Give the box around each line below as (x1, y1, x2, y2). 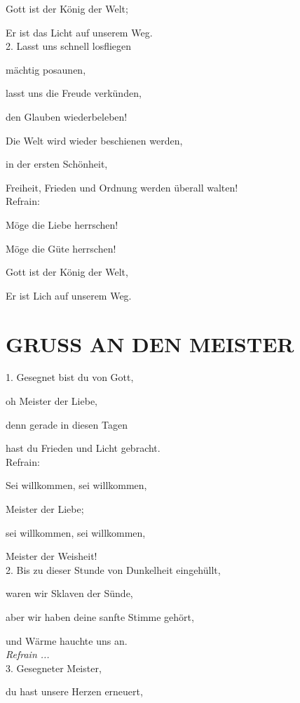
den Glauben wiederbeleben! (6, 109, 128, 123)
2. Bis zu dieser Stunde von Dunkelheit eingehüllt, (6, 562, 221, 577)
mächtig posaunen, (6, 62, 86, 76)
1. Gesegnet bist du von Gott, (6, 370, 134, 384)
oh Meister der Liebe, (6, 394, 98, 408)
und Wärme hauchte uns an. (6, 633, 128, 648)
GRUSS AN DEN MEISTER (6, 329, 294, 358)
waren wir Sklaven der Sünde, (6, 586, 133, 601)
